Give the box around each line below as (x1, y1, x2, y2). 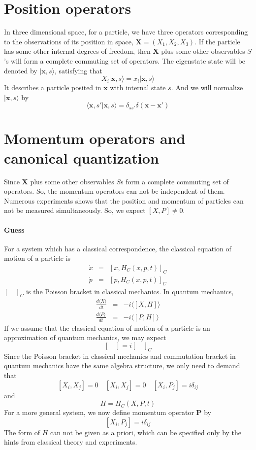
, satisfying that (55, 65, 102, 75)
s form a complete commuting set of (120, 176, 229, 186)
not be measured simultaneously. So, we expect (4, 205, 146, 215)
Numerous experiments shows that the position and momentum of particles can (4, 195, 244, 206)
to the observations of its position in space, (4, 36, 133, 46)
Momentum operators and (4, 128, 186, 148)
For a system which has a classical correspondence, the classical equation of (4, 243, 231, 253)
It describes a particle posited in (4, 82, 101, 93)
